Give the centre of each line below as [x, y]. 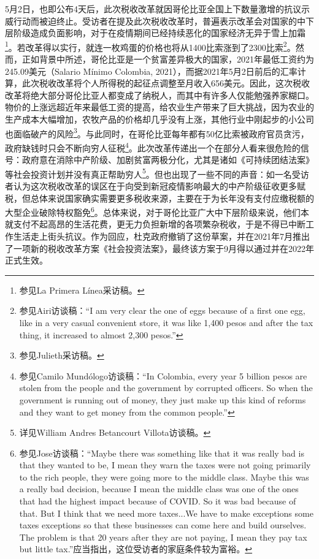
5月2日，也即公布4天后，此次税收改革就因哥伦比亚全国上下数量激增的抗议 [153, 9]
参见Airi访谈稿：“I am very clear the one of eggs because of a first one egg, [162, 310]
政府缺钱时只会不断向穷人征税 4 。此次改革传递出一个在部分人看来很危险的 [153, 146]
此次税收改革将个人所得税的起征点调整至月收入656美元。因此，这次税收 [166, 83]
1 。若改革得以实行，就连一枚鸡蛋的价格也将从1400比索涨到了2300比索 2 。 [150, 46]
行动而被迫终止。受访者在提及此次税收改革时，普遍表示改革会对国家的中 [159, 21]
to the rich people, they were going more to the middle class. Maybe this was [164, 477]
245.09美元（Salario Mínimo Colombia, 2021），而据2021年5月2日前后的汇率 [151, 71]
